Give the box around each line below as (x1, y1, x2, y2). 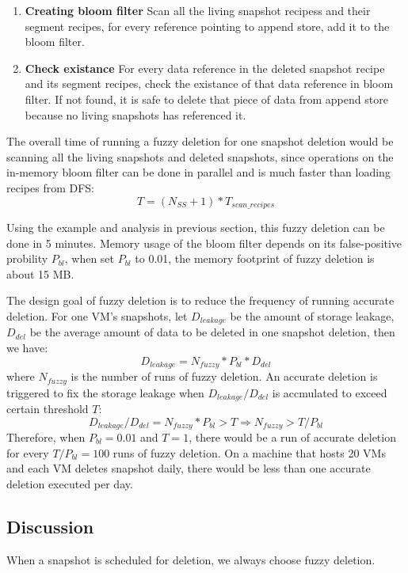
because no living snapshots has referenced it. (25, 106, 246, 123)
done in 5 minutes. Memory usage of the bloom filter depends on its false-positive (6, 234, 402, 251)
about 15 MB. (6, 265, 74, 282)
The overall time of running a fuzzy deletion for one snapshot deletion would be (6, 133, 394, 150)
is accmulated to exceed (272, 384, 387, 400)
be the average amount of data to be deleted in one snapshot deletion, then (29, 324, 395, 340)
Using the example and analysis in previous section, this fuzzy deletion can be (6, 218, 385, 235)
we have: (6, 340, 48, 355)
